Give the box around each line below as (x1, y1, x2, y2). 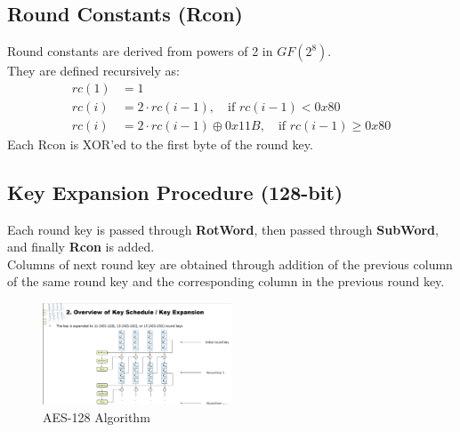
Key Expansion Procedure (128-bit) (7, 178, 343, 205)
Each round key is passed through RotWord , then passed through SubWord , (7, 220, 439, 238)
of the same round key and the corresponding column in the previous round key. (7, 272, 445, 291)
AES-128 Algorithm (43, 407, 150, 426)
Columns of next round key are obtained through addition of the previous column (7, 254, 453, 273)
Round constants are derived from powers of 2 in (7, 42, 273, 60)
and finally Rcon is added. (7, 237, 155, 256)
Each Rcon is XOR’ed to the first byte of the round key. (7, 134, 313, 153)
